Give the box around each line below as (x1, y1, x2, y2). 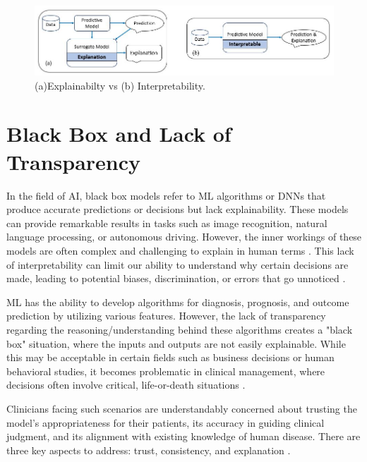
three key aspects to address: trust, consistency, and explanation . (6, 442, 291, 457)
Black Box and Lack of (6, 119, 231, 148)
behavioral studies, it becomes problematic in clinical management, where (6, 363, 325, 378)
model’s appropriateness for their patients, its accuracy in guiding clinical (6, 415, 325, 430)
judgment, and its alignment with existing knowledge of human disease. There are (6, 429, 361, 444)
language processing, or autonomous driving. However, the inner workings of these (6, 229, 362, 244)
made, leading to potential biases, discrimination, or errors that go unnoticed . (6, 271, 346, 286)
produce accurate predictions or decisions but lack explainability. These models (6, 202, 349, 217)
